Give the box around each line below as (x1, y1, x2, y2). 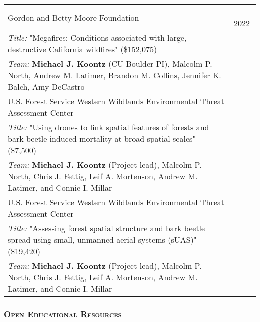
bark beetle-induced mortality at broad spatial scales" (8, 133, 196, 144)
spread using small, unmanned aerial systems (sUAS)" (8, 234, 197, 245)
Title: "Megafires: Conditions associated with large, (8, 32, 187, 43)
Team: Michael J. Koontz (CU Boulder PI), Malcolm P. (8, 58, 212, 69)
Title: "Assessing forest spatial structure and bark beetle (8, 222, 205, 234)
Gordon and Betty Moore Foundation (8, 11, 139, 23)
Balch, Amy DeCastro (8, 81, 85, 92)
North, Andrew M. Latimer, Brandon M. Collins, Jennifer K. (8, 69, 221, 81)
